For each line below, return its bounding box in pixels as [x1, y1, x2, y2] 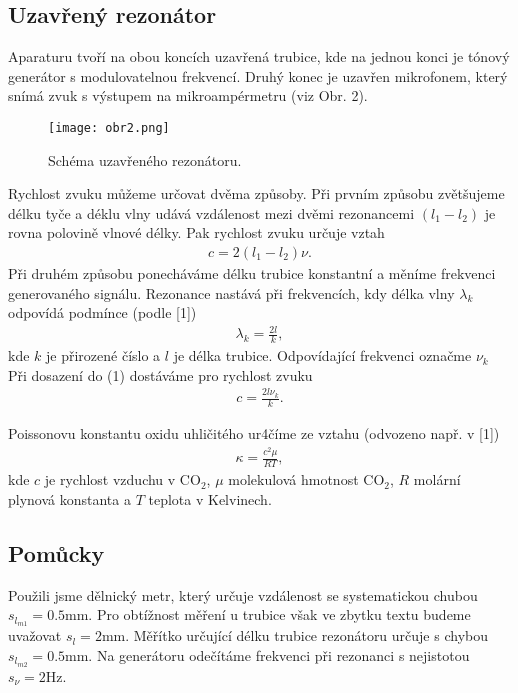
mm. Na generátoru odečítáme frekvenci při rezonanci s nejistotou [65, 644, 470, 665]
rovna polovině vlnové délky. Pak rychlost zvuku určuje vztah [8, 222, 385, 243]
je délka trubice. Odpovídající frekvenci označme [173, 345, 472, 366]
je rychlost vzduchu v [44, 469, 176, 490]
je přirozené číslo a [46, 345, 161, 366]
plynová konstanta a [8, 488, 131, 509]
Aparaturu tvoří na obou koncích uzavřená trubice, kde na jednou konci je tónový [8, 46, 510, 67]
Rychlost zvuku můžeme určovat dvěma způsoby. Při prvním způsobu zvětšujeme [8, 183, 505, 204]
